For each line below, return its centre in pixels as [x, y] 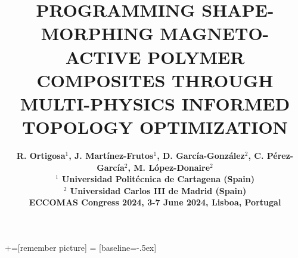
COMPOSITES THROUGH [155, 80]
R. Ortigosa [41, 156]
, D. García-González [201, 156]
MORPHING [97, 33]
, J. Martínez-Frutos [111, 156]
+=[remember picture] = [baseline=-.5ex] [81, 248]
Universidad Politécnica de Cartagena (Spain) [158, 179]
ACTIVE [103, 56]
